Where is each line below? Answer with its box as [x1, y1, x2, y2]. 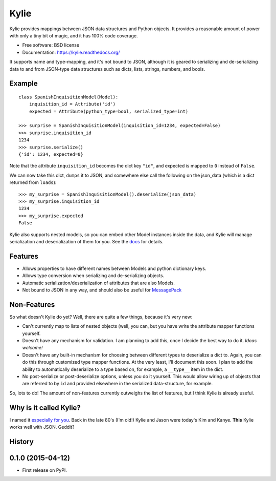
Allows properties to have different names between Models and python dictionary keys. [22, 265, 206, 271]
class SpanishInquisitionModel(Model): [18, 94, 119, 100]
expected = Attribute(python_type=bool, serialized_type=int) [29, 108, 189, 114]
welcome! [22, 345, 43, 351]
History [9, 437, 34, 446]
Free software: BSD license [22, 42, 79, 48]
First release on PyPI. [22, 467, 67, 473]
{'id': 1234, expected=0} [18, 152, 84, 157]
